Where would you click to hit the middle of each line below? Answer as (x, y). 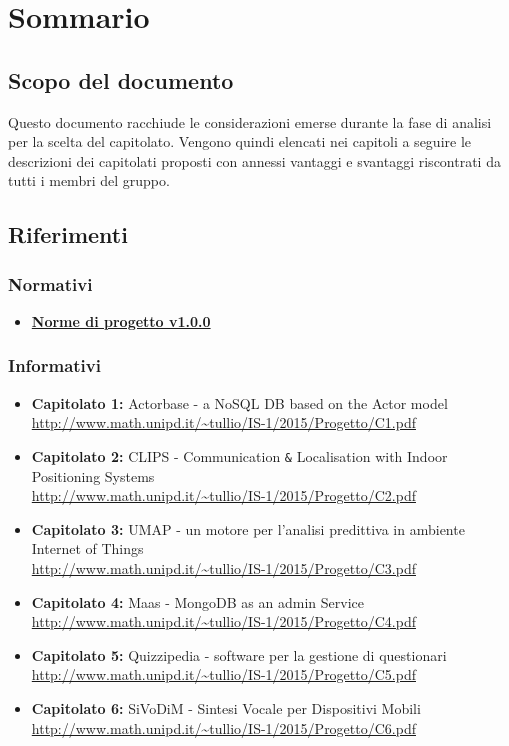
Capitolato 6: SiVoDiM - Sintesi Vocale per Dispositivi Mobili (226, 707)
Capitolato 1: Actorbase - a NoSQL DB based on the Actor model (239, 402)
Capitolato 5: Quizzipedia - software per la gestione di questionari (239, 654)
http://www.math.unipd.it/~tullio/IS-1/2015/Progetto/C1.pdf (223, 422)
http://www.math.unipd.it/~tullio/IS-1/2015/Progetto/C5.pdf (223, 674)
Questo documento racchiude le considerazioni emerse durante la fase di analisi (250, 121)
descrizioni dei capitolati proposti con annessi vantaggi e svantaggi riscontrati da (254, 160)
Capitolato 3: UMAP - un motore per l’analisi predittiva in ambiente (248, 528)
